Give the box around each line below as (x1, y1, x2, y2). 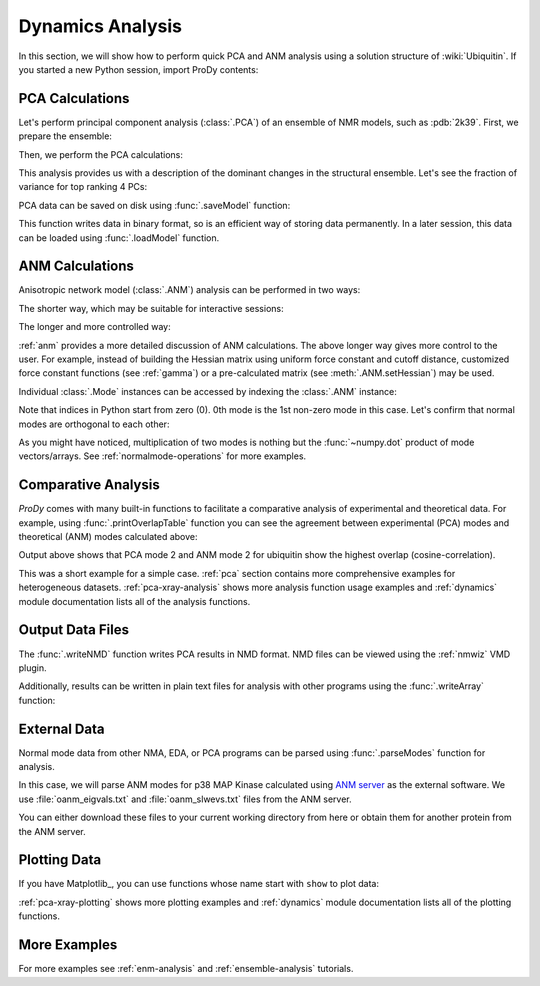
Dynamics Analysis (18, 15, 182, 37)
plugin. (18, 661, 47, 674)
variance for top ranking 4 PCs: (18, 181, 148, 193)
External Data (18, 720, 105, 737)
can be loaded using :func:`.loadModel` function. (18, 231, 220, 244)
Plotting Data (18, 851, 102, 869)
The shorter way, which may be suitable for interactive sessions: (18, 302, 284, 314)
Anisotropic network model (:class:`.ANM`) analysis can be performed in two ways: (18, 284, 361, 296)
